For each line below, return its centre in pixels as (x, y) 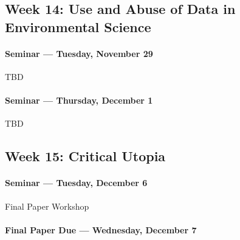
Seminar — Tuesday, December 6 (76, 183)
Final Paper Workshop (47, 206)
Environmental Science (78, 26)
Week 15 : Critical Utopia (85, 156)
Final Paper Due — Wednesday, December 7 (101, 229)
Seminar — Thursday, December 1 (79, 100)
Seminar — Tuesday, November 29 (79, 53)
